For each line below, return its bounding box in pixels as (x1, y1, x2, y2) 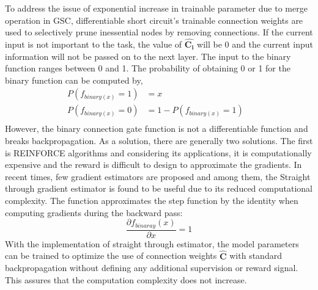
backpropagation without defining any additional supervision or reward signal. (5, 261, 298, 274)
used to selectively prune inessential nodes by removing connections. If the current (5, 26, 313, 38)
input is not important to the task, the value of (5, 38, 182, 50)
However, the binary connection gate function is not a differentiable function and (5, 122, 308, 135)
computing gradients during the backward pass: (5, 206, 183, 219)
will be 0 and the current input (197, 38, 313, 50)
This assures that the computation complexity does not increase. (5, 273, 247, 286)
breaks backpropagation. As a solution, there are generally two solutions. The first (5, 134, 313, 147)
